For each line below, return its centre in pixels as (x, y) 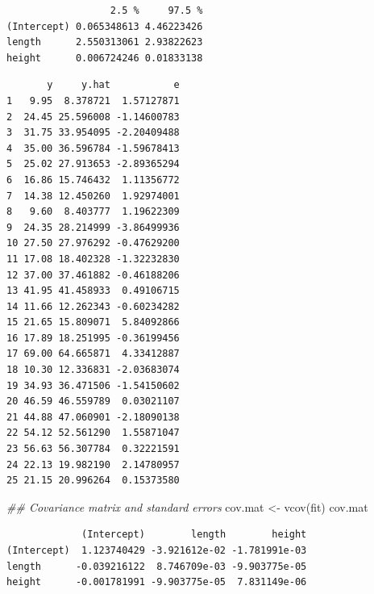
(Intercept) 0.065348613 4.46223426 (105, 26)
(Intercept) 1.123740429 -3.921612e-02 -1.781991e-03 (157, 550)
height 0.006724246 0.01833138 (105, 58)
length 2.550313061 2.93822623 (105, 42)
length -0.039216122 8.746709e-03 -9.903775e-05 (157, 566)
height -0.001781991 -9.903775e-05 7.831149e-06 (157, 582)
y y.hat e (113, 85)
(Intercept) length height (194, 535)
